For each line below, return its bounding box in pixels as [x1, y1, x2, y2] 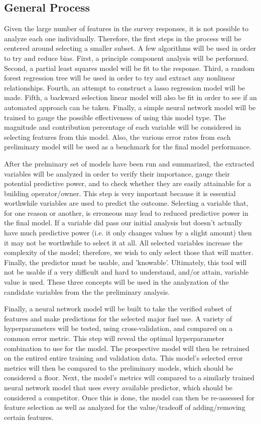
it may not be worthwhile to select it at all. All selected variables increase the [4, 237, 243, 247]
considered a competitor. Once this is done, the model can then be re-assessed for [4, 392, 255, 402]
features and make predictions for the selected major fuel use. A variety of [4, 313, 232, 323]
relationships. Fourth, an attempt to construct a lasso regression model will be [4, 82, 245, 93]
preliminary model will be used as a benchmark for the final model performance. [4, 141, 251, 152]
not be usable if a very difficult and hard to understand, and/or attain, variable [4, 267, 249, 277]
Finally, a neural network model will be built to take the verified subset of [4, 303, 232, 314]
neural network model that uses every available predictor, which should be [4, 382, 233, 392]
